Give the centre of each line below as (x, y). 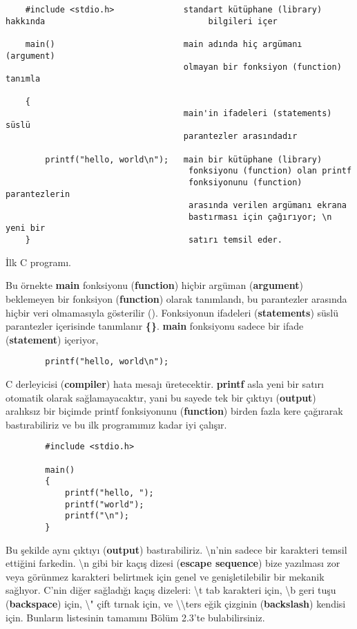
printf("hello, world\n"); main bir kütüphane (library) (184, 159)
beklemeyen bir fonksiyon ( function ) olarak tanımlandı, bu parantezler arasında (176, 298)
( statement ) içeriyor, (52, 339)
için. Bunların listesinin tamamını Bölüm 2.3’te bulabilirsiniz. (135, 617)
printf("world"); (104, 504)
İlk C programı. (38, 262)
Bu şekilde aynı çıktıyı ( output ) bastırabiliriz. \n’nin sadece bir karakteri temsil (176, 549)
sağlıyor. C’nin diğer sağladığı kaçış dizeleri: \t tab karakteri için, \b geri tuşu (171, 590)
